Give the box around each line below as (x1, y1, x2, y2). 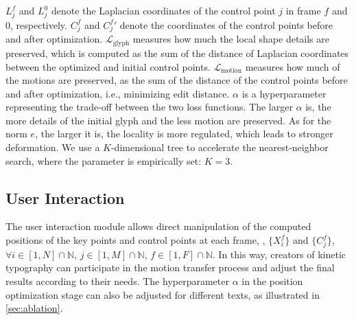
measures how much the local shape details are (132, 32, 330, 46)
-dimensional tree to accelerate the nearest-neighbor (110, 140, 329, 155)
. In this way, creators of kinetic (212, 247, 346, 261)
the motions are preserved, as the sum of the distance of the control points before (5, 73, 348, 87)
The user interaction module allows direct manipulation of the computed (5, 219, 311, 233)
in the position (241, 273, 303, 288)
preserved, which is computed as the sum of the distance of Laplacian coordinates (5, 45, 349, 60)
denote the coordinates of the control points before (119, 17, 333, 32)
